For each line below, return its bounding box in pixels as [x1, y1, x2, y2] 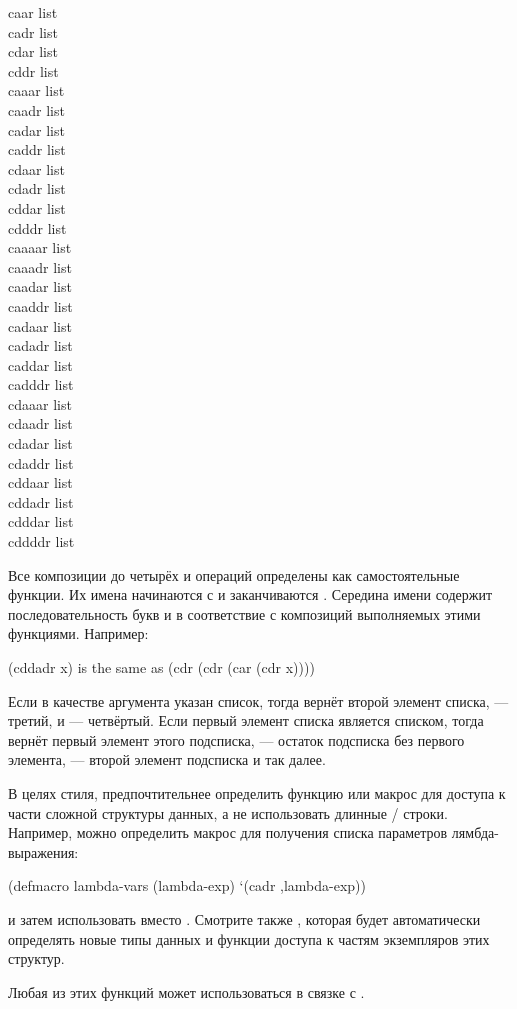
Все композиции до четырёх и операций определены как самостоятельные [8, 564, 460, 585]
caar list [8, 2, 58, 22]
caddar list [8, 354, 73, 375]
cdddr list [8, 217, 67, 238]
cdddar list [8, 511, 74, 532]
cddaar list [8, 472, 73, 493]
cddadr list [8, 491, 74, 512]
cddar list [8, 197, 66, 218]
